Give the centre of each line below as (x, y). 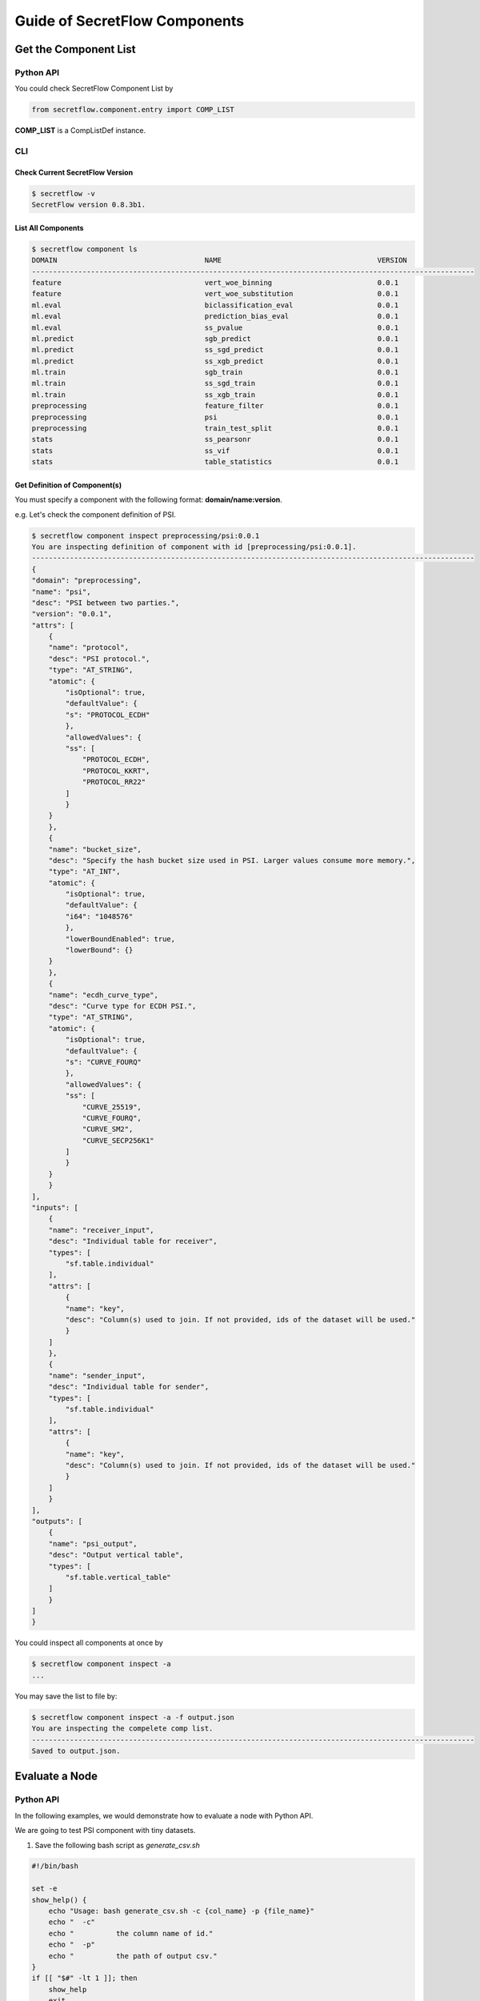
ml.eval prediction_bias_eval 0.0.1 (215, 317)
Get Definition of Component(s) (68, 485)
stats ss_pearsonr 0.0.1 (215, 439)
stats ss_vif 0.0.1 (215, 451)
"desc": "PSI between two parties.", (106, 603)
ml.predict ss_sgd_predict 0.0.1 (215, 350)
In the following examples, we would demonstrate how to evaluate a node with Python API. (164, 1815)
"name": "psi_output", (93, 1544)
